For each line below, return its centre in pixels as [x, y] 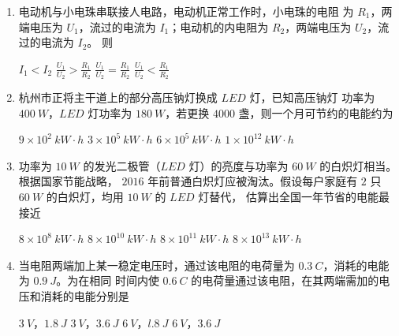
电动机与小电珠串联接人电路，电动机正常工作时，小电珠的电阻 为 [186, 11]
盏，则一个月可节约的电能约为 [316, 112]
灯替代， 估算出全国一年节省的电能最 [294, 196]
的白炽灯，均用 [85, 196]
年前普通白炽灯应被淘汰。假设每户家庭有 [253, 181]
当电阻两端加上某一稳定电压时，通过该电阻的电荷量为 [157, 265]
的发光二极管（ [122, 165]
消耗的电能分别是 [85, 295]
